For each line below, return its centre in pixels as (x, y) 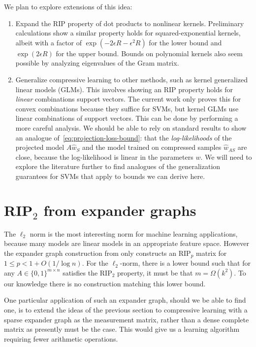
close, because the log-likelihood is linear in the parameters (104, 156)
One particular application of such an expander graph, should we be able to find (125, 300)
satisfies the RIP (87, 272)
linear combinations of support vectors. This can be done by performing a (127, 118)
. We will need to (226, 156)
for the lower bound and (185, 42)
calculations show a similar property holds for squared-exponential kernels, (128, 33)
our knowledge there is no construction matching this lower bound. (105, 283)
